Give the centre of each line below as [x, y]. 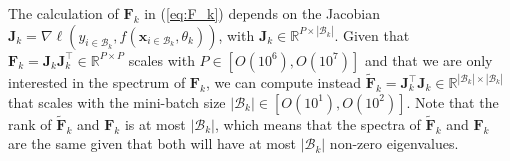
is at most [155, 123]
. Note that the [452, 101]
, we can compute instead [283, 82]
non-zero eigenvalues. [394, 143]
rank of [30, 123]
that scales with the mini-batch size [117, 101]
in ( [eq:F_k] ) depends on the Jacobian [262, 13]
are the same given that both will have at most [152, 143]
